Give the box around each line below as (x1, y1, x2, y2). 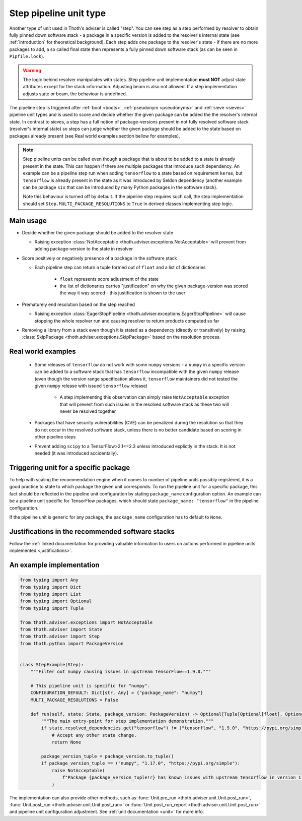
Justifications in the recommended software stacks (9, 527, 175, 536)
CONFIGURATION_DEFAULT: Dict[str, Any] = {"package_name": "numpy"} (30, 690, 203, 696)
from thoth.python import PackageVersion (20, 641, 124, 646)
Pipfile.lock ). (9, 53, 45, 59)
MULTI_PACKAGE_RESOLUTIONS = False (30, 697, 118, 703)
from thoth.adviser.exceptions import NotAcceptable (20, 619, 153, 625)
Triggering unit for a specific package (9, 463, 130, 472)
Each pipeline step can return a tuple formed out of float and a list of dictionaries (34, 265, 206, 271)
